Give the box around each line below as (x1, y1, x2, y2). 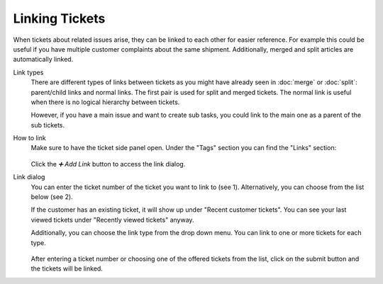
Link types (13, 68, 44, 76)
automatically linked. (13, 55, 74, 64)
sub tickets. (30, 120, 65, 129)
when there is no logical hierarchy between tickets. (30, 98, 180, 106)
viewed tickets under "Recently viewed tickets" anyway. (30, 215, 194, 224)
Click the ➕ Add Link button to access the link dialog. (30, 159, 186, 168)
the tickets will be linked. (30, 264, 103, 273)
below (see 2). (30, 193, 74, 201)
